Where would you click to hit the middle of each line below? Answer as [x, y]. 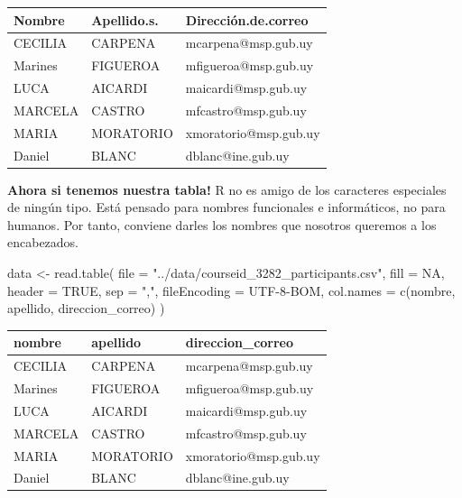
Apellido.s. [125, 19]
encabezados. [43, 242]
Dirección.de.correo [247, 19]
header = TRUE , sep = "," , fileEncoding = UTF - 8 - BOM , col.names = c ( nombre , [231, 290]
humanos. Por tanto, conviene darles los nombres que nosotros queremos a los [222, 224]
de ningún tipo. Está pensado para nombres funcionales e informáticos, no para [226, 207]
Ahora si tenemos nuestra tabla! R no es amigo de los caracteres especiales [227, 189]
